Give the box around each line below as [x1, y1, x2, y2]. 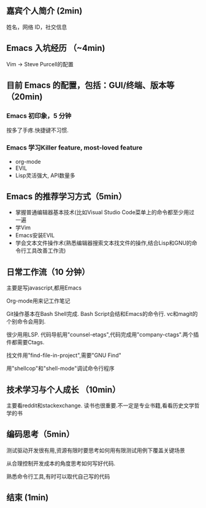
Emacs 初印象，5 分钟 [6, 111, 72, 120]
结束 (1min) [6, 493, 49, 503]
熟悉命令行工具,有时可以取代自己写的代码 [6, 472, 110, 480]
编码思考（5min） [6, 429, 75, 440]
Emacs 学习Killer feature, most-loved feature [6, 144, 143, 152]
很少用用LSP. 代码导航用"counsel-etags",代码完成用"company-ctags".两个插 [6, 331, 199, 339]
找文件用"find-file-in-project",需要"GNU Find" [6, 352, 121, 359]
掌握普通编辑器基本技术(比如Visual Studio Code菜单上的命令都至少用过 [15, 209, 195, 216]
